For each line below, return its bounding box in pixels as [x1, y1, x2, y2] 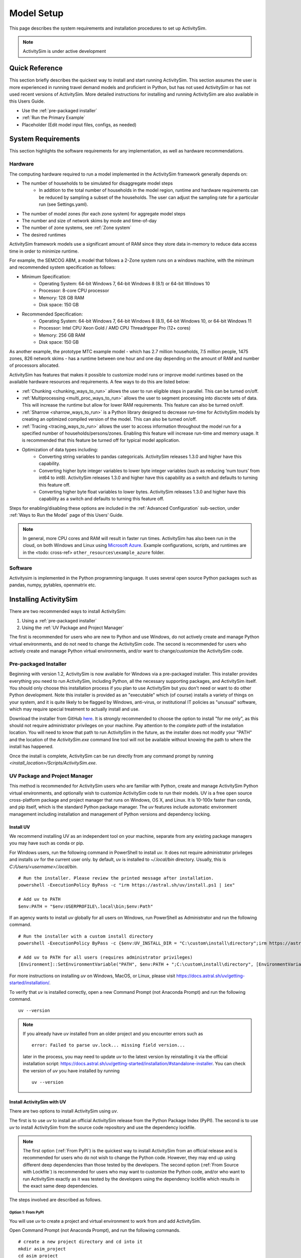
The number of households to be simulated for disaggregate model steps [22, 180, 173, 186]
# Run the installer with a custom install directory [18, 933, 153, 939]
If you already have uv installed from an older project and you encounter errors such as [23, 1031, 203, 1037]
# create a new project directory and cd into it [18, 1239, 143, 1245]
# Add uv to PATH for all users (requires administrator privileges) [18, 954, 193, 960]
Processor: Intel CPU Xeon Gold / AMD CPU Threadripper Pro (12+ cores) [39, 325, 191, 331]
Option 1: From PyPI [9, 1210, 44, 1215]
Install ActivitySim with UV [9, 1099, 66, 1105]
